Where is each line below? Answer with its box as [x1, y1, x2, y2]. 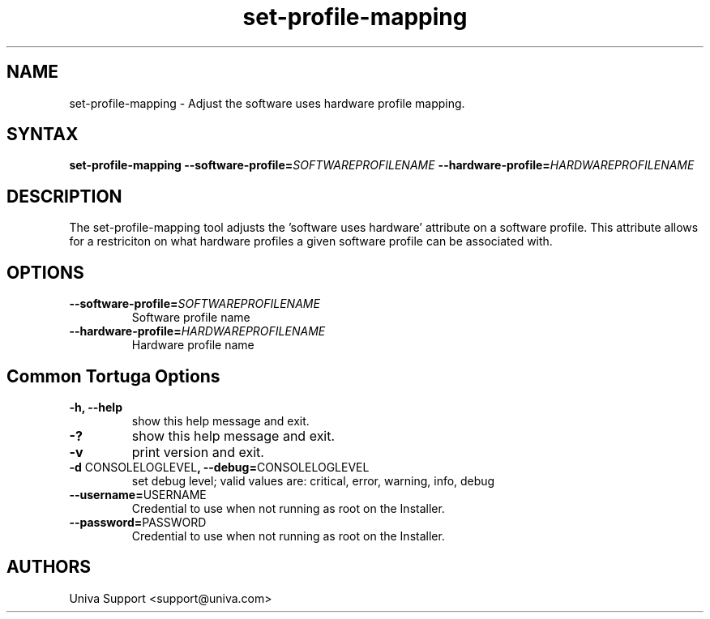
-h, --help [69, 399, 122, 414]
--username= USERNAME [69, 487, 207, 502]
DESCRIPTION [6, 186, 122, 207]
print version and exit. [131, 443, 264, 460]
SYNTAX [6, 124, 79, 145]
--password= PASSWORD [69, 514, 207, 529]
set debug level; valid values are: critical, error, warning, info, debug [131, 473, 495, 488]
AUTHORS [6, 557, 92, 578]
